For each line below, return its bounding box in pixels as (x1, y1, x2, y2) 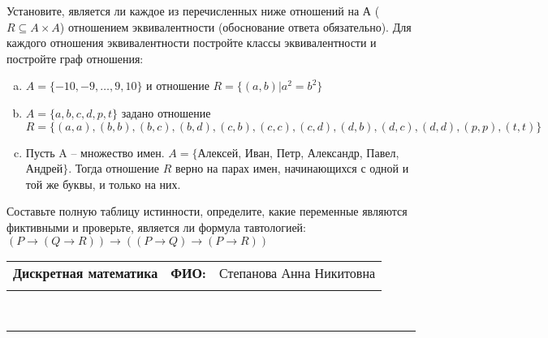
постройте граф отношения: (6, 49, 144, 66)
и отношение (146, 77, 209, 94)
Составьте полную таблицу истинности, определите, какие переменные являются (6, 203, 408, 220)
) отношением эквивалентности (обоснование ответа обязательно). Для (59, 18, 412, 35)
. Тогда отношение (68, 160, 159, 177)
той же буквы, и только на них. (25, 175, 181, 192)
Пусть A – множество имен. (25, 143, 165, 160)
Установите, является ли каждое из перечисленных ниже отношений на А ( (6, 2, 380, 19)
